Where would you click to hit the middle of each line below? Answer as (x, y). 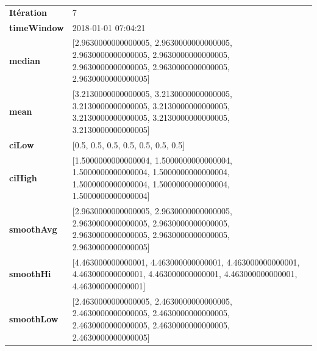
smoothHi (30, 274)
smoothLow (34, 319)
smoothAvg (33, 229)
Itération (28, 12)
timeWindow (37, 27)
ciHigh (23, 177)
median (25, 60)
